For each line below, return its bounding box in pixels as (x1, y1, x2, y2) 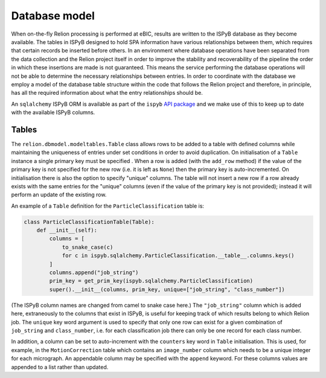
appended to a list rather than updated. (11, 363, 109, 371)
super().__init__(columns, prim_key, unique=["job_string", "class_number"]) (49, 286, 285, 293)
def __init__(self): (36, 227, 98, 234)
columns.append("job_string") (49, 269, 139, 276)
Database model (11, 9, 95, 22)
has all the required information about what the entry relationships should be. (11, 89, 203, 97)
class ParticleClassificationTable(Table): (24, 218, 155, 225)
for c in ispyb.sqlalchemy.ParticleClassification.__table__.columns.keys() (62, 252, 295, 259)
